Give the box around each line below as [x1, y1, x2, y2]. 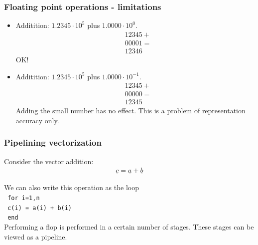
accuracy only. [15, 115, 59, 125]
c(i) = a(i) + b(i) [7, 204, 72, 212]
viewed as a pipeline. [4, 231, 67, 242]
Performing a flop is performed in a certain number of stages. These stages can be [4, 222, 254, 232]
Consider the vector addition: [4, 156, 94, 166]
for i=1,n [7, 195, 40, 202]
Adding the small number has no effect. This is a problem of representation [15, 105, 246, 116]
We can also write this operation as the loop [4, 182, 139, 193]
